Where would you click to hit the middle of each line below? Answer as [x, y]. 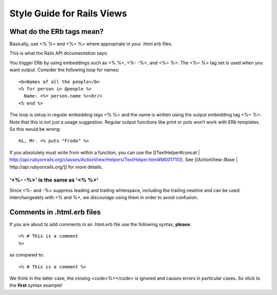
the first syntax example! [36, 285]
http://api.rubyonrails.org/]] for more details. [56, 167]
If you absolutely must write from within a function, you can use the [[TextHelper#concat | [105, 152]
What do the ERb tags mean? [56, 32]
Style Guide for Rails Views [68, 13]
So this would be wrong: [35, 129]
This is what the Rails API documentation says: [59, 53]
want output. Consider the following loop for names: [65, 70]
